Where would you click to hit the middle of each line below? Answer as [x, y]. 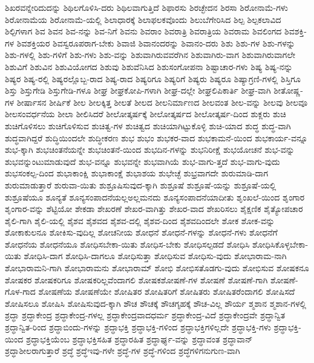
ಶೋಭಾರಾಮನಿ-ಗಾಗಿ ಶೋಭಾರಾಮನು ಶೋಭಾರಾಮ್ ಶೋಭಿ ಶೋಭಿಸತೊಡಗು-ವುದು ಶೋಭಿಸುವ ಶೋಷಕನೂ [157, 268]
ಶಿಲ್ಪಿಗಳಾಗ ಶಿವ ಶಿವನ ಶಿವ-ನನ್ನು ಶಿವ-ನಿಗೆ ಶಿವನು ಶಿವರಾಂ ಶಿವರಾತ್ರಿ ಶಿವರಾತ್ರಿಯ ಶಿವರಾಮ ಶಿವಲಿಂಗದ [143, 31]
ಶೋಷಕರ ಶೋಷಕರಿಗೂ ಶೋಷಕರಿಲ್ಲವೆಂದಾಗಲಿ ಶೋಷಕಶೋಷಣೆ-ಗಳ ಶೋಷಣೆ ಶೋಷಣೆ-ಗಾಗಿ [136, 279]
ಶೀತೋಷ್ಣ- [289, 90]
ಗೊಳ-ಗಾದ [20, 291]
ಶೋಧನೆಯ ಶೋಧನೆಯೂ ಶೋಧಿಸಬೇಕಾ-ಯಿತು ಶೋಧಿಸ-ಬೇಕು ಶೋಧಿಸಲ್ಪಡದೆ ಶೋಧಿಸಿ [127, 244]
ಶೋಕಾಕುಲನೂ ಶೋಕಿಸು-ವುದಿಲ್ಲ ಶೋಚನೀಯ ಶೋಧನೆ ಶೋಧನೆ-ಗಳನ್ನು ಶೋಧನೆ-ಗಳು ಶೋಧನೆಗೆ [141, 232]
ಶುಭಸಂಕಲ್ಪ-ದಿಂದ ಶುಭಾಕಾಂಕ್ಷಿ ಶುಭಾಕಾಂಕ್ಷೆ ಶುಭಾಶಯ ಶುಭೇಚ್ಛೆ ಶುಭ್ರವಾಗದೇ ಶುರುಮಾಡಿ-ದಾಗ [136, 173]
